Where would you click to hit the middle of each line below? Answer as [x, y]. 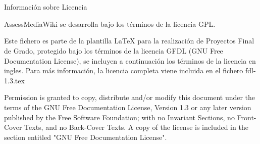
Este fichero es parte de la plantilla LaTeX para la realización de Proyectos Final [129, 41]
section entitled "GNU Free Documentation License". [86, 137]
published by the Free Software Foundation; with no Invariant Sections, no [119, 117]
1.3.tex [14, 80]
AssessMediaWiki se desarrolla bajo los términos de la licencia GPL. [110, 23]
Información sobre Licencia [46, 7]
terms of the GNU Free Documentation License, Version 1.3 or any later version [128, 107]
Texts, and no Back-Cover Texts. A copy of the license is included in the [136, 127]
